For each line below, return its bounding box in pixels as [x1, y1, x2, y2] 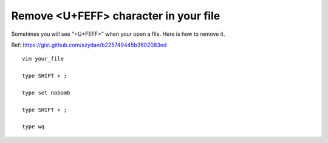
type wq [22, 123, 45, 130]
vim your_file [22, 55, 64, 62]
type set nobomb [22, 89, 70, 96]
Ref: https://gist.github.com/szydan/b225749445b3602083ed [11, 41, 167, 48]
